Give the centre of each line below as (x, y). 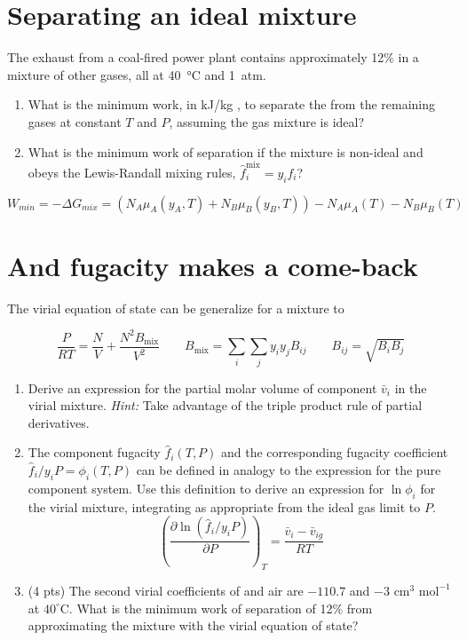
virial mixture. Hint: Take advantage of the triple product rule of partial (225, 405)
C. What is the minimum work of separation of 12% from (216, 608)
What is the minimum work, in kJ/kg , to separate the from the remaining (232, 104)
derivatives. (59, 422)
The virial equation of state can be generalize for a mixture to (176, 308)
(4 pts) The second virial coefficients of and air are (166, 590)
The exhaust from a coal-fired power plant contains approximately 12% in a (213, 57)
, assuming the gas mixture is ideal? (267, 121)
